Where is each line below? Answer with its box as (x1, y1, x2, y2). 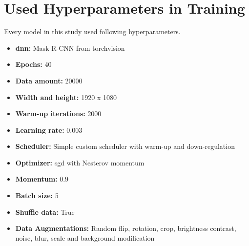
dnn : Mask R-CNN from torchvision (15, 42, 125, 53)
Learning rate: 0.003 (15, 124, 83, 135)
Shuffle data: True (15, 206, 75, 217)
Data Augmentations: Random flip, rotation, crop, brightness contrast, (15, 223, 236, 233)
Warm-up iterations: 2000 (15, 108, 102, 119)
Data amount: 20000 (15, 75, 83, 85)
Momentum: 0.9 (15, 174, 69, 184)
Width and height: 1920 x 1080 (15, 92, 117, 102)
